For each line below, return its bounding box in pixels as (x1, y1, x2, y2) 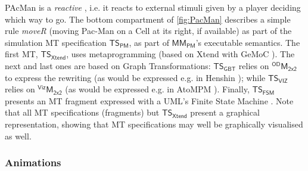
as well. (5, 129, 32, 142)
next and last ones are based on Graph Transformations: (5, 59, 211, 71)
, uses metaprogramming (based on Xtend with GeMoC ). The (66, 48, 295, 60)
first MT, (5, 48, 38, 60)
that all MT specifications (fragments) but (5, 106, 160, 119)
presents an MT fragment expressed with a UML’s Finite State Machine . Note (5, 94, 294, 107)
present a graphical (190, 106, 260, 119)
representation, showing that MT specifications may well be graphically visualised (5, 117, 303, 130)
